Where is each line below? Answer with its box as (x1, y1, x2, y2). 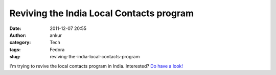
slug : (9, 54, 20, 60)
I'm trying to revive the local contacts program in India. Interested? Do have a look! (9, 63, 183, 69)
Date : (9, 25, 21, 31)
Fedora (50, 46, 65, 53)
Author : (9, 32, 27, 38)
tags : (9, 46, 21, 53)
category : (9, 40, 31, 46)
